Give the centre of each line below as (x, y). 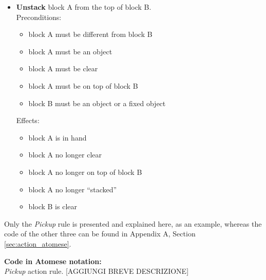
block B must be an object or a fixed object (97, 103)
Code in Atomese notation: (53, 261)
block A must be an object (70, 51)
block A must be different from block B (90, 34)
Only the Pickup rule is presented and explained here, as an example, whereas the (133, 223)
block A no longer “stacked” (73, 189)
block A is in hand (58, 137)
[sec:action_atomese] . (38, 243)
